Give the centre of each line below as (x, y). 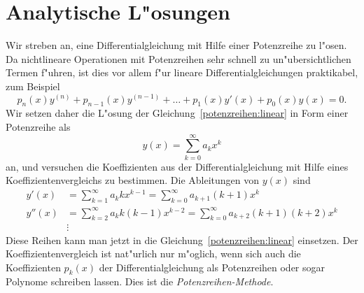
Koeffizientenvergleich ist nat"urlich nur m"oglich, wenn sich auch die (153, 253)
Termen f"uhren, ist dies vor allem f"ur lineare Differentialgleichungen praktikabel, (182, 72)
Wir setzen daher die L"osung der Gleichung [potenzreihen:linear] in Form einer (177, 113)
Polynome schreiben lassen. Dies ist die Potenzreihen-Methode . (140, 281)
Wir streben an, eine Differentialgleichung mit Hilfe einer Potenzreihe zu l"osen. (176, 45)
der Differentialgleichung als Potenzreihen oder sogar (212, 267)
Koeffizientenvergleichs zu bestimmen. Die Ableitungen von (133, 180)
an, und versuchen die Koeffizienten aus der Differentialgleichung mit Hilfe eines (177, 166)
